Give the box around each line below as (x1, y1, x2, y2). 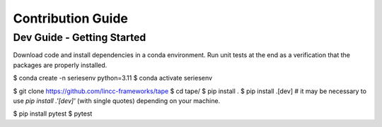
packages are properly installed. (13, 61, 108, 69)
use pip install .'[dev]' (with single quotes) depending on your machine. (13, 96, 221, 105)
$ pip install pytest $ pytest (13, 109, 93, 118)
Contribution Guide (13, 11, 129, 26)
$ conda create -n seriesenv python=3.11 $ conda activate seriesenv (13, 74, 212, 83)
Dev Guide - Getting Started (13, 31, 146, 44)
